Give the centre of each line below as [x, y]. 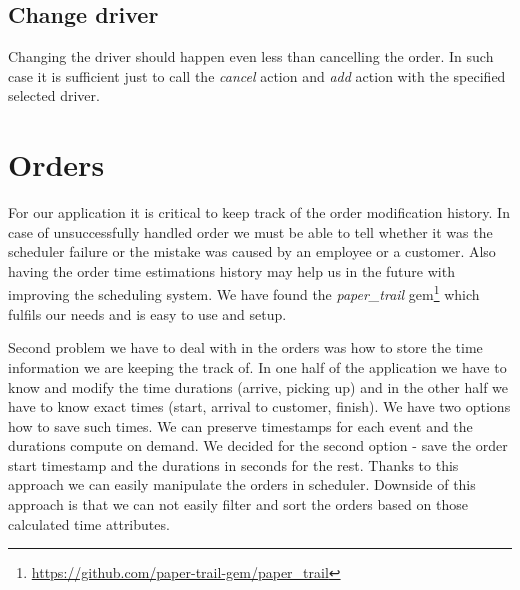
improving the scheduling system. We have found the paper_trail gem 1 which [244, 293]
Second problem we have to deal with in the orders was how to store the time [245, 347]
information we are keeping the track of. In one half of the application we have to [257, 366]
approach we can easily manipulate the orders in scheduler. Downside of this [242, 484]
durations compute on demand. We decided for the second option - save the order [258, 445]
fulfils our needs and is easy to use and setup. [147, 313]
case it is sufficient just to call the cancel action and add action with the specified [257, 75]
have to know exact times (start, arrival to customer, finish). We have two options [259, 406]
